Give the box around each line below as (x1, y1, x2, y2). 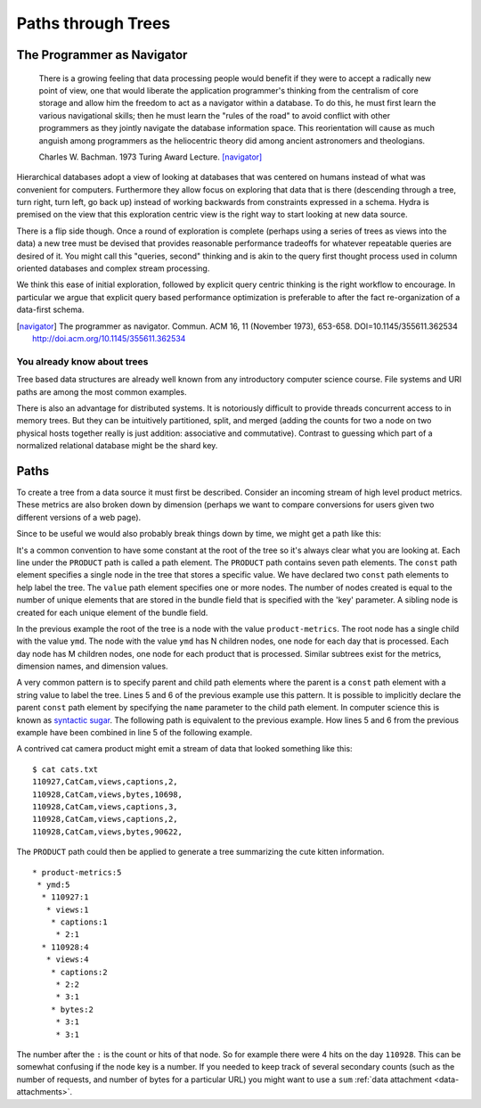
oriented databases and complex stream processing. (16, 263, 210, 274)
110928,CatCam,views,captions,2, (32, 814, 178, 825)
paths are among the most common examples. (16, 386, 187, 397)
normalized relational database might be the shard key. (16, 440, 218, 451)
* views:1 (45, 905, 89, 915)
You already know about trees (16, 355, 149, 367)
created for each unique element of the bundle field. (16, 607, 208, 618)
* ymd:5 (37, 879, 70, 890)
